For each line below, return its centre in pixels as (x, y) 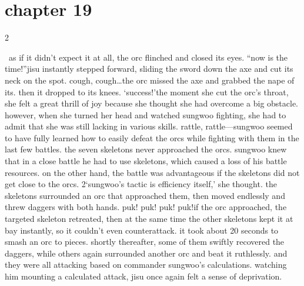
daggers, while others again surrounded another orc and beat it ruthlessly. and (146, 253)
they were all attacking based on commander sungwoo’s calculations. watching (146, 265)
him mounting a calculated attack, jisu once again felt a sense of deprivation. (143, 276)
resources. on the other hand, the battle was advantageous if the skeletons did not (152, 172)
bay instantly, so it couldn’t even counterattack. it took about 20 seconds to (142, 230)
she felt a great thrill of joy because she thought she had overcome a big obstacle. (152, 103)
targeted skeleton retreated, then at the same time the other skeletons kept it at (149, 219)
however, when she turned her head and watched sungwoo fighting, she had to (146, 114)
